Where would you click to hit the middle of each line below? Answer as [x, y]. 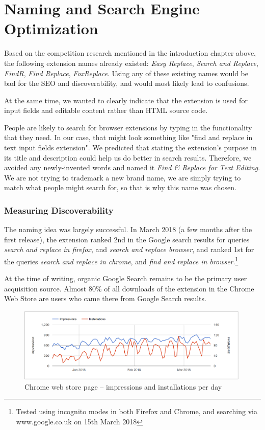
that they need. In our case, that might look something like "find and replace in [128, 137]
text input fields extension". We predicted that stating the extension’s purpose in [130, 148]
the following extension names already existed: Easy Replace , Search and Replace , [131, 63]
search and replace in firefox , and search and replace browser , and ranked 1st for [129, 249]
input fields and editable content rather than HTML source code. [106, 110]
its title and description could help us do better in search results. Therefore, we [128, 157]
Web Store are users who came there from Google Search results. [105, 298]
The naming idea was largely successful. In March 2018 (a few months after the [128, 229]
